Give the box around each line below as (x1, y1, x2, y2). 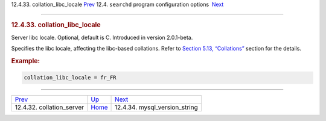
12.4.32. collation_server (14, 103, 85, 111)
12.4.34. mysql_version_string (115, 103, 199, 111)
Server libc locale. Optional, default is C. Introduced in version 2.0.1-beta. (11, 34, 193, 41)
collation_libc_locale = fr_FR (24, 74, 117, 81)
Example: (11, 57, 40, 65)
